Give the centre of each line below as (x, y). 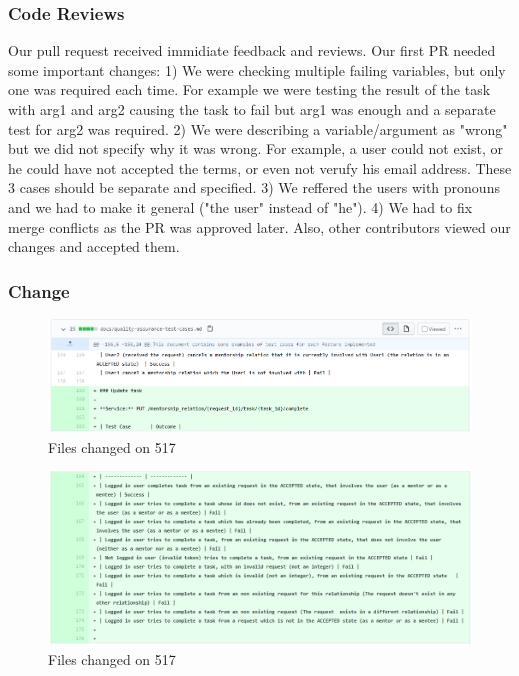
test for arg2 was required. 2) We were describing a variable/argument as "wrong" (258, 128)
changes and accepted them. (94, 246)
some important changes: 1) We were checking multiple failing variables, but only (257, 69)
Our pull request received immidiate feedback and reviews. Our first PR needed (252, 50)
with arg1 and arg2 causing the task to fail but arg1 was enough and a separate (252, 109)
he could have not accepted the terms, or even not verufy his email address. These (260, 167)
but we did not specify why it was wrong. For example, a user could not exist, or (255, 148)
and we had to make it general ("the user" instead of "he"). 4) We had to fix (240, 206)
